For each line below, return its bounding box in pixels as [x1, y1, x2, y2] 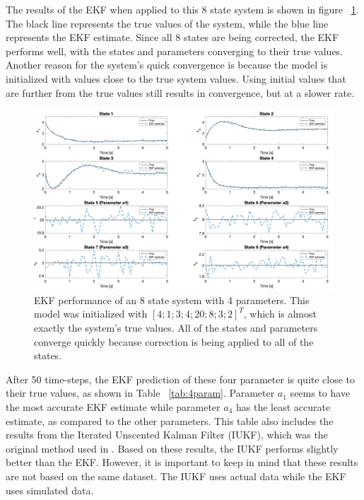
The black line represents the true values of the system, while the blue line [6, 16, 329, 30]
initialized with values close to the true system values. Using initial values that [6, 71, 346, 86]
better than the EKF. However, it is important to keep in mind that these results [6, 455, 358, 470]
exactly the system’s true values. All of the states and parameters [34, 320, 318, 335]
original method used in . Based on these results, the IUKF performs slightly [6, 441, 339, 455]
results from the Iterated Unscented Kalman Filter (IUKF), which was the [6, 427, 328, 442]
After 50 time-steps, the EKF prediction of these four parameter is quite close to [6, 371, 356, 386]
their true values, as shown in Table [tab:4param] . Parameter [6, 385, 275, 400]
